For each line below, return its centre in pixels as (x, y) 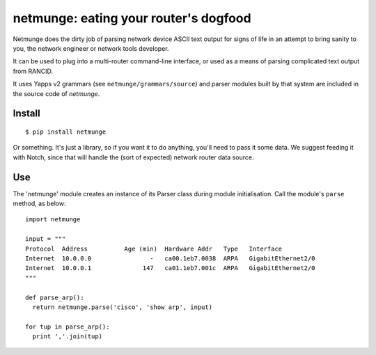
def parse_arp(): (55, 297)
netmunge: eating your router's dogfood (132, 18)
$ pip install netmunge (66, 132)
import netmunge (53, 220)
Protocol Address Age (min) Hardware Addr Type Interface (154, 248)
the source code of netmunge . (56, 93)
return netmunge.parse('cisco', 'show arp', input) (122, 307)
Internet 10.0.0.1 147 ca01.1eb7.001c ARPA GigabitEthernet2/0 (170, 268)
